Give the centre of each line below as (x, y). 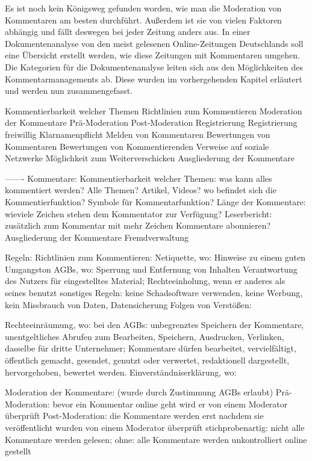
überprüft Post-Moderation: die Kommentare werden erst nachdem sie (134, 416)
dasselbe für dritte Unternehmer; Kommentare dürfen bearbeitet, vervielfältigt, (151, 348)
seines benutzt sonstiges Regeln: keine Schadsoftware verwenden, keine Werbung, (154, 293)
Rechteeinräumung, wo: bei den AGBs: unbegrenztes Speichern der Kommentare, (154, 325)
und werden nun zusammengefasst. (69, 91)
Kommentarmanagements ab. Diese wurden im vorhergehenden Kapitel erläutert (154, 79)
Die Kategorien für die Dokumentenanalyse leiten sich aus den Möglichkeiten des (154, 67)
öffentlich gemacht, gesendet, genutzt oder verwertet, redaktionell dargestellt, (147, 360)
